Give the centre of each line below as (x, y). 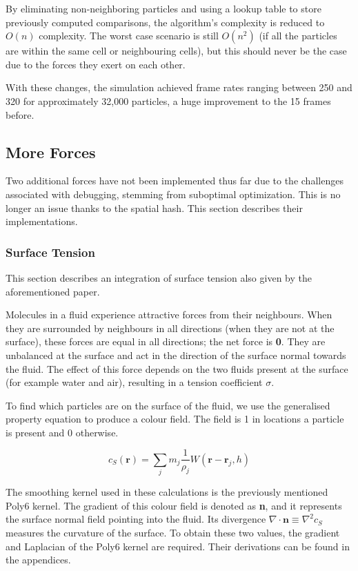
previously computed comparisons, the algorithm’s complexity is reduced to (165, 22)
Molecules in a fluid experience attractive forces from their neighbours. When (169, 314)
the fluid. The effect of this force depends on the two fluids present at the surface (177, 368)
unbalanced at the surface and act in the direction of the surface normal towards (176, 355)
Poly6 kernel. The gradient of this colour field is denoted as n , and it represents (174, 505)
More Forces (51, 152)
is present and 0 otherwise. (62, 432)
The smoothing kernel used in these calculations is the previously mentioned (167, 492)
